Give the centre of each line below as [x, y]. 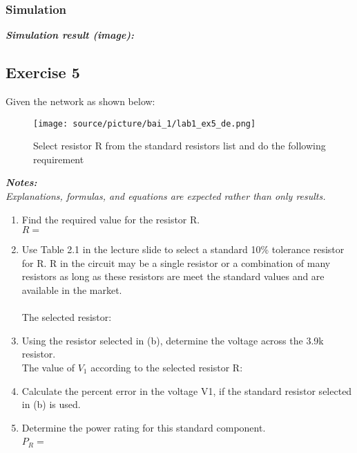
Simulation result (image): [70, 35]
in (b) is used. [51, 404]
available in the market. [72, 290]
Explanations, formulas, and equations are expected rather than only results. [166, 196]
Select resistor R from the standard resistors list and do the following [180, 146]
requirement [59, 159]
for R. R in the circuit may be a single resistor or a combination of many [176, 262]
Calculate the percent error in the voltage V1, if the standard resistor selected [187, 390]
